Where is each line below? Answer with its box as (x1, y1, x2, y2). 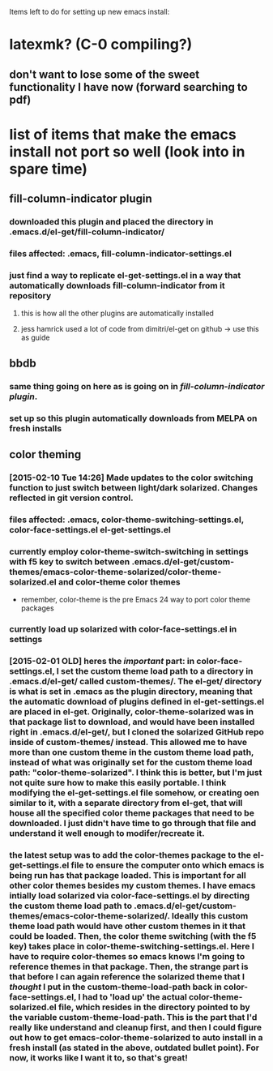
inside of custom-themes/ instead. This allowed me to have (9, 736, 248, 748)
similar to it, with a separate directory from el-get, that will (9, 797, 243, 808)
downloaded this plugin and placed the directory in (9, 216, 214, 228)
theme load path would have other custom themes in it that (9, 920, 246, 932)
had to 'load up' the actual (82, 991, 187, 1002)
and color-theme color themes (58, 576, 181, 587)
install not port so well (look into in (9, 142, 245, 161)
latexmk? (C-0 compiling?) (9, 36, 193, 54)
